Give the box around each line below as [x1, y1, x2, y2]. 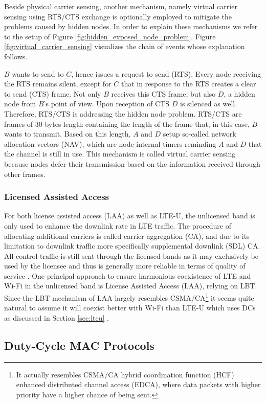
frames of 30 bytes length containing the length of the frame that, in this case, [4, 118, 250, 129]
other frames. [4, 168, 46, 179]
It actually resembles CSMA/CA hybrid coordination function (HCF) [16, 369, 234, 379]
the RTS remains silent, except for [4, 78, 112, 89]
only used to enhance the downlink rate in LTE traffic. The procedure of [4, 220, 231, 231]
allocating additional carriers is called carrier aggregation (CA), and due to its [4, 230, 250, 241]
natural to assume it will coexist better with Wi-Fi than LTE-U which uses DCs [4, 302, 256, 313]
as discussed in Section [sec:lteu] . [4, 312, 109, 323]
